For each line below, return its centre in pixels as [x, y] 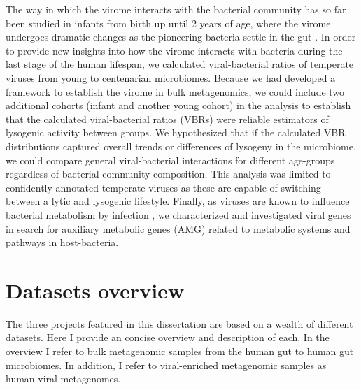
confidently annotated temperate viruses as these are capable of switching [163, 187]
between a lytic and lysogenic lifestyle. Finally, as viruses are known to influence [178, 201]
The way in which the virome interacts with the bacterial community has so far [176, 9]
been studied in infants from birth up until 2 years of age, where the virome [168, 23]
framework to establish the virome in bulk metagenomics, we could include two [175, 91]
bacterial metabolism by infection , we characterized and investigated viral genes [178, 214]
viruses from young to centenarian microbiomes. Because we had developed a [171, 77]
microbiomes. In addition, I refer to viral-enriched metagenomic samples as [166, 364]
